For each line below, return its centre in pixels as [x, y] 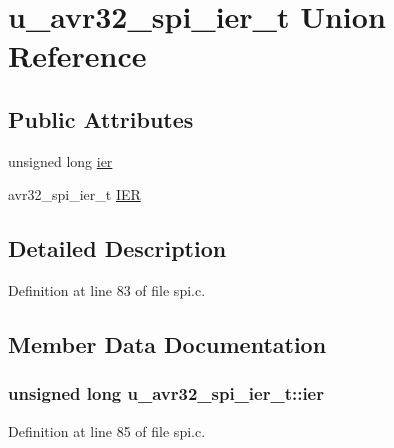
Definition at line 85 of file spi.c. [107, 430]
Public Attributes [101, 118]
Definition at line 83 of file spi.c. [107, 290]
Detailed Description [117, 248]
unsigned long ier [60, 160]
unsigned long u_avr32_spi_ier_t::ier [166, 393]
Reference [77, 55]
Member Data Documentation [167, 344]
